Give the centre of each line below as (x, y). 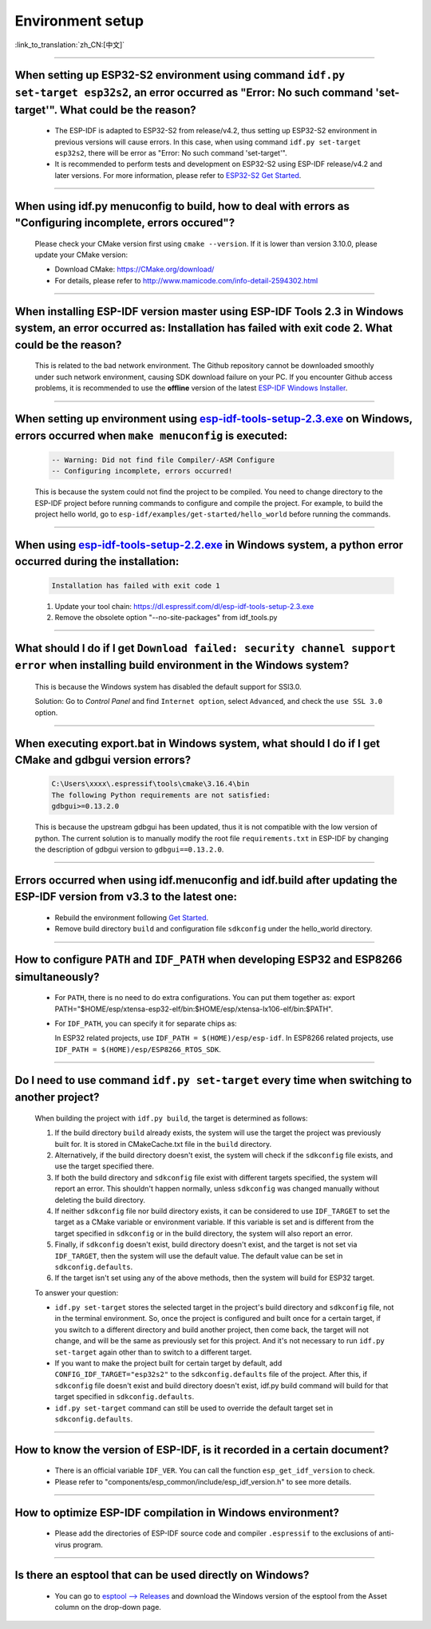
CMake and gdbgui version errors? (103, 760)
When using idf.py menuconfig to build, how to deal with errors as (182, 206)
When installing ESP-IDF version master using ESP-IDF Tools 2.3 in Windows (209, 311)
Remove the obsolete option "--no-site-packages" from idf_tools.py (166, 617)
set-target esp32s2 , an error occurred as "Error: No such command (194, 92)
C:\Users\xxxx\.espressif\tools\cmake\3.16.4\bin (150, 784)
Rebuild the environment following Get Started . (132, 917)
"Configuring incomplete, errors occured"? (125, 223)
